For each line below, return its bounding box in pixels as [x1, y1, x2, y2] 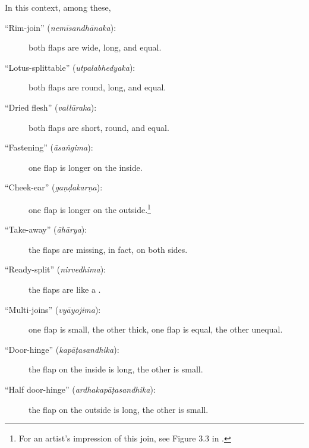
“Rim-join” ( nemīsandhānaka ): [5, 21, 116, 33]
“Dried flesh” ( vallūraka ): [5, 101, 97, 113]
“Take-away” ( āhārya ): [5, 223, 87, 236]
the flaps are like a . [29, 283, 101, 295]
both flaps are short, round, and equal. [29, 121, 169, 133]
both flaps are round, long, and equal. [29, 81, 166, 93]
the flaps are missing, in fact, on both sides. [29, 243, 188, 255]
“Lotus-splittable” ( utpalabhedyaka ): [5, 61, 135, 73]
